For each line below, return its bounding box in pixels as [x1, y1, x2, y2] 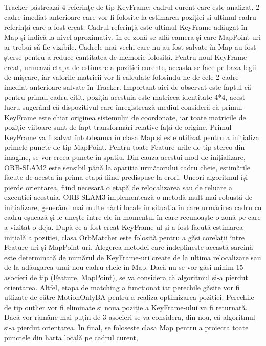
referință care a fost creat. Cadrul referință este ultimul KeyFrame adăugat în [4, 21, 248, 32]
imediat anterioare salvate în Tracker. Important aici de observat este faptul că [4, 81, 252, 92]
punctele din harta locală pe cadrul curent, [4, 332, 138, 342]
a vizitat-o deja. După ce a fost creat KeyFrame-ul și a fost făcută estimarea [4, 222, 243, 233]
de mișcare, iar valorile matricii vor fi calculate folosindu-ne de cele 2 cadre [4, 72, 239, 82]
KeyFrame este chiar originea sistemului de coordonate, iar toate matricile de [4, 111, 246, 122]
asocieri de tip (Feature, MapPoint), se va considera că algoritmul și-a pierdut [4, 272, 248, 283]
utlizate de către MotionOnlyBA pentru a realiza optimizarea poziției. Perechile [4, 292, 254, 303]
